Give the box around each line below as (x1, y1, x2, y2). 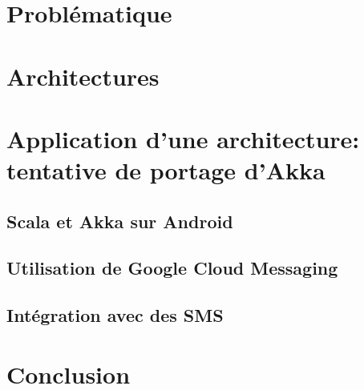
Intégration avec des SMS (6, 303, 224, 328)
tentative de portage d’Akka (6, 154, 326, 187)
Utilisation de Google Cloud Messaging (6, 255, 338, 280)
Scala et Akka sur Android (6, 208, 233, 233)
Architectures (6, 59, 160, 92)
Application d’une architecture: (6, 122, 360, 155)
